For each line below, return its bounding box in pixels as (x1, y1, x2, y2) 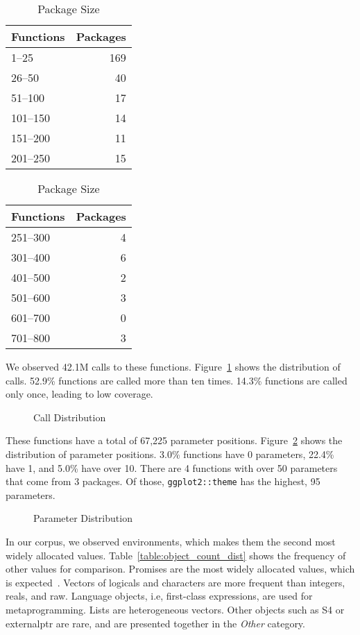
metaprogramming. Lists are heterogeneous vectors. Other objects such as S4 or (6, 602, 345, 616)
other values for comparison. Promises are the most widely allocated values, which (6, 561, 355, 576)
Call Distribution (33, 409, 106, 424)
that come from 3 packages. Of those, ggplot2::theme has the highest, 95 (6, 474, 320, 489)
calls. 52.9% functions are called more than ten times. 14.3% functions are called (6, 373, 348, 387)
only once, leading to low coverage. (6, 387, 153, 401)
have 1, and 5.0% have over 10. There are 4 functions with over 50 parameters (6, 460, 338, 475)
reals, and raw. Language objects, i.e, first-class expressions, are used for (6, 589, 313, 603)
